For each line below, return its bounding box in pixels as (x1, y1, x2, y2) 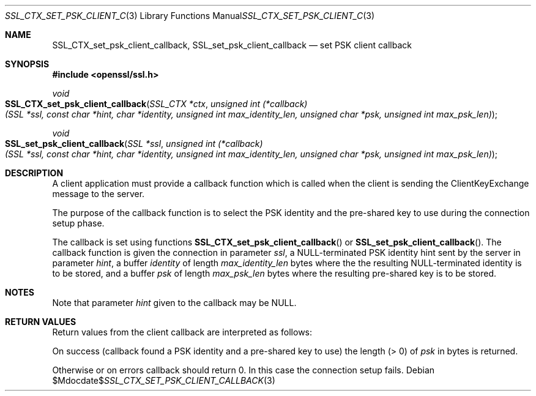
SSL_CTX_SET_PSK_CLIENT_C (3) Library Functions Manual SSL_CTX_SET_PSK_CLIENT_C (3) (5, 10, 375, 21)
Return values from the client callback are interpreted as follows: (52, 327, 313, 337)
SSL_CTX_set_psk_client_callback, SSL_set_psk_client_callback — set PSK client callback (52, 40, 412, 50)
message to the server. (52, 189, 145, 199)
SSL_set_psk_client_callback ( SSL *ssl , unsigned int (5, 138, 216, 149)
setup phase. (52, 218, 105, 228)
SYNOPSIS (5, 59, 50, 69)
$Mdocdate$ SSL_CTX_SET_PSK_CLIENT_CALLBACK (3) (52, 375, 275, 386)
